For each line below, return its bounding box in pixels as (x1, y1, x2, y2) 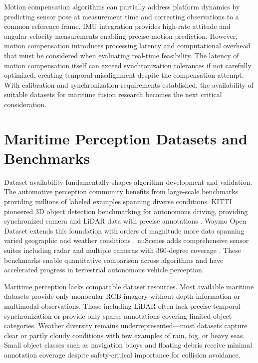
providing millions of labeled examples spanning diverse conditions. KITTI (4, 196, 232, 207)
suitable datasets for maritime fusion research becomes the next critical (4, 89, 222, 100)
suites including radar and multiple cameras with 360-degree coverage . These (4, 245, 241, 255)
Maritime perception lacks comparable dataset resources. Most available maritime (4, 281, 254, 291)
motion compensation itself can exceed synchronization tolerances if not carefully (4, 60, 252, 70)
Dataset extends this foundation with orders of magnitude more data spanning (4, 225, 245, 236)
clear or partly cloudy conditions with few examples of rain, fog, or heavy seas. (4, 330, 245, 340)
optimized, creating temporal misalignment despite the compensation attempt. (4, 70, 244, 80)
